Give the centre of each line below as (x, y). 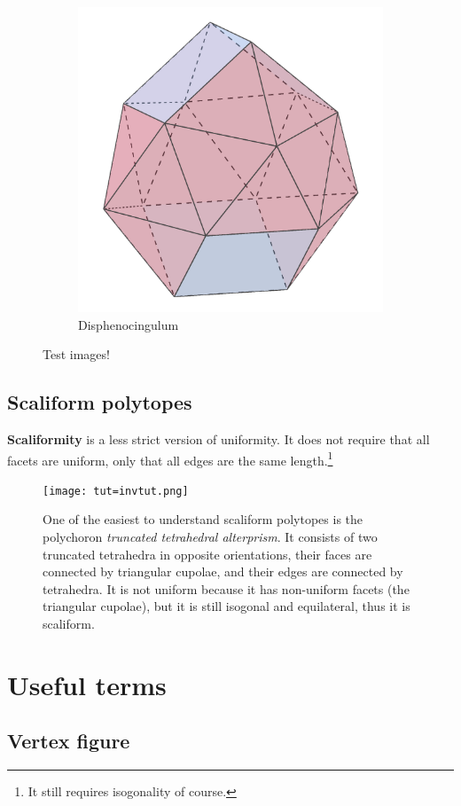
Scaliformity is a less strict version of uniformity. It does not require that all (219, 438)
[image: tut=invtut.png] (116, 491)
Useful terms (87, 684)
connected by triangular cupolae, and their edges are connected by (223, 571)
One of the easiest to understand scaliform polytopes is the (203, 519)
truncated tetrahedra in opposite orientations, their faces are (207, 554)
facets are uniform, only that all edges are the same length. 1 (170, 458)
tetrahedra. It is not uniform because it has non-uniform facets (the (226, 588)
